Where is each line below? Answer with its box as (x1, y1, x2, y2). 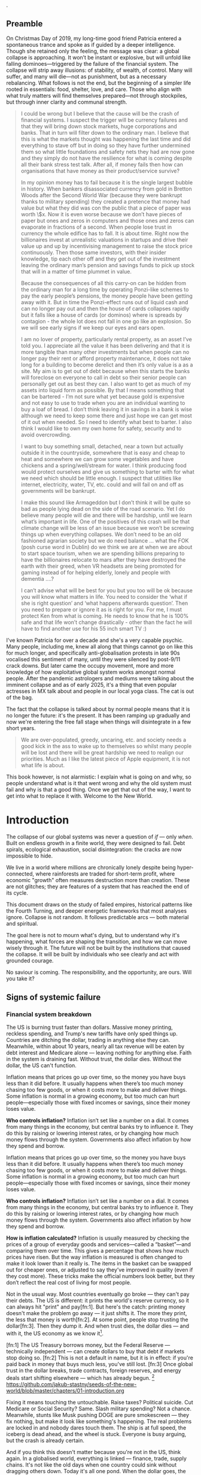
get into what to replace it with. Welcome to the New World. (6, 792, 153, 799)
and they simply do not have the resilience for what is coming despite (20, 155, 193, 162)
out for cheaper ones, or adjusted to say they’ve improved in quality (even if (6, 1266, 193, 1274)
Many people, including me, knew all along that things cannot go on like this (6, 643, 193, 650)
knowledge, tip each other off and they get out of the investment (20, 255, 181, 262)
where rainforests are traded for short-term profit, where (35, 870, 175, 877)
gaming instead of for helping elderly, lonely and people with (20, 568, 170, 576)
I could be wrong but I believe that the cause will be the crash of (20, 110, 179, 117)
